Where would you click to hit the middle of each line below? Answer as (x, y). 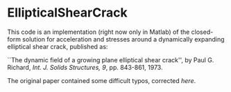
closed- (202, 32)
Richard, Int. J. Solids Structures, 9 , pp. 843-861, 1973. (85, 67)
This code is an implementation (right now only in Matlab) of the (99, 32)
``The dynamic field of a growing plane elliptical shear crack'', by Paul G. (111, 59)
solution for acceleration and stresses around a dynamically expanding (123, 39)
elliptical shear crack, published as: (58, 46)
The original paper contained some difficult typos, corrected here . (102, 80)
